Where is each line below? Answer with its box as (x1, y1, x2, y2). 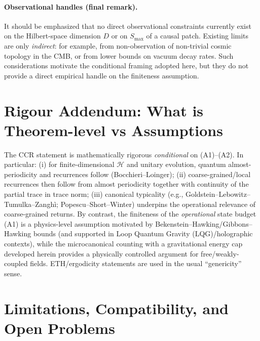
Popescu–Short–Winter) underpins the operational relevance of (60, 198, 256, 209)
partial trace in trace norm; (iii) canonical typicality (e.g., (4, 189, 183, 199)
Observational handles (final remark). (4, 1, 138, 12)
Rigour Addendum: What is (4, 100, 204, 120)
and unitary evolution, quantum (126, 159, 226, 169)
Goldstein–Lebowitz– (185, 189, 250, 199)
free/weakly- (201, 248, 239, 259)
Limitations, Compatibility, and (4, 297, 229, 318)
